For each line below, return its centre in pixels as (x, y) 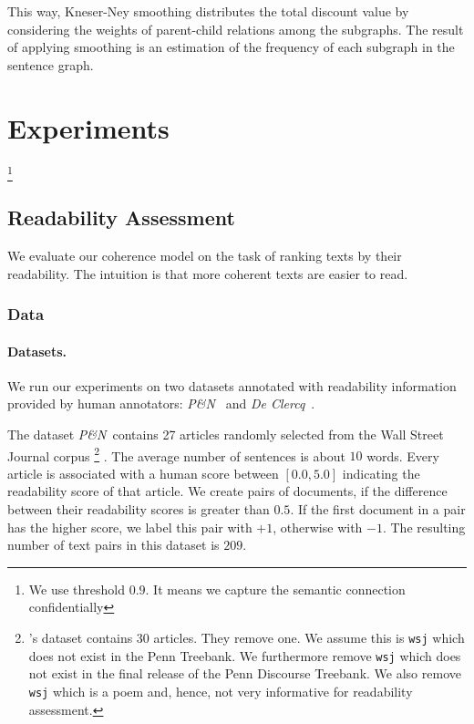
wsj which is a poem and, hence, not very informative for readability (221, 691)
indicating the (381, 473)
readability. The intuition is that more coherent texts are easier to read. (208, 273)
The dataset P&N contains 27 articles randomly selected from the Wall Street (226, 434)
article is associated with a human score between (143, 473)
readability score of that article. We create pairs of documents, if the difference (227, 491)
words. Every (403, 455)
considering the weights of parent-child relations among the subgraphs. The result (236, 29)
